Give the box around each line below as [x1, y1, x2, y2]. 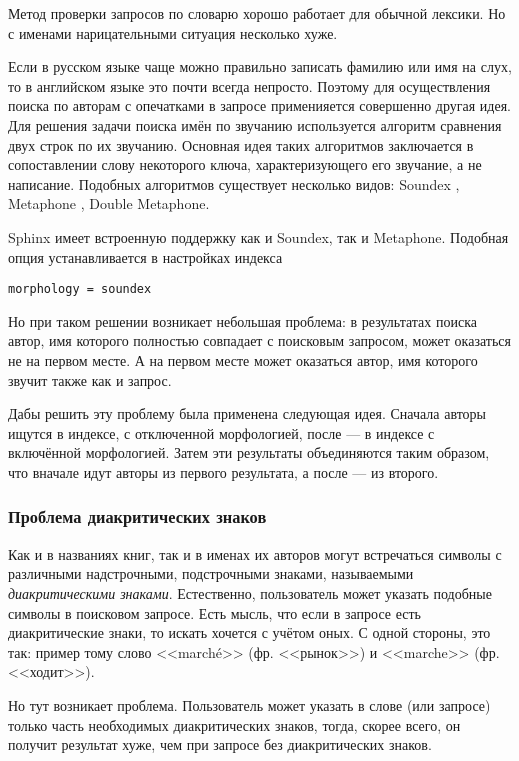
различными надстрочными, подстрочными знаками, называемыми [8, 563, 414, 584]
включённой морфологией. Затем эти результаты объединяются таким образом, [8, 442, 490, 463]
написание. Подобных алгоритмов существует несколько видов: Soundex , [8, 173, 460, 194]
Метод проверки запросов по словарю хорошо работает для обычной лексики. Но [8, 3, 506, 23]
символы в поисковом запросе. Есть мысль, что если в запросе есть [8, 602, 421, 623]
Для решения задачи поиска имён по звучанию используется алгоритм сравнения [8, 114, 502, 135]
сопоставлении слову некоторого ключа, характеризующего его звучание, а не [8, 154, 482, 175]
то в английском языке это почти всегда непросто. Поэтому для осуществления [8, 75, 491, 96]
